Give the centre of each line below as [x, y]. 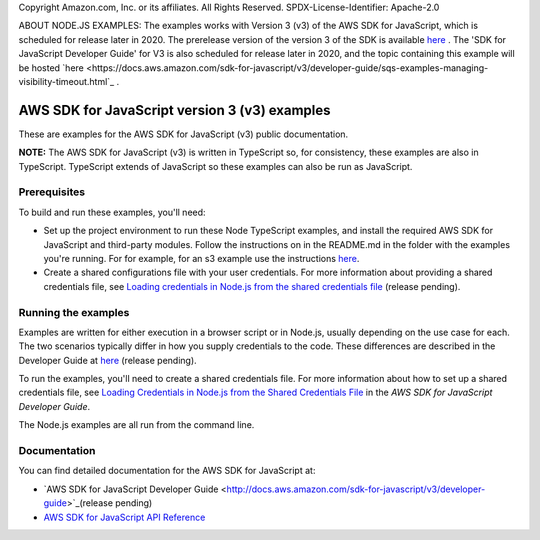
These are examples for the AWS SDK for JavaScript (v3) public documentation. [183, 134]
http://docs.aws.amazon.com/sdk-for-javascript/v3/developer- [356, 489]
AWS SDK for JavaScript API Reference [124, 517]
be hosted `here [51, 67]
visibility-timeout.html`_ [66, 81]
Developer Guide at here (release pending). [107, 360]
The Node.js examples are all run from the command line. [136, 425]
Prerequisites [51, 192]
